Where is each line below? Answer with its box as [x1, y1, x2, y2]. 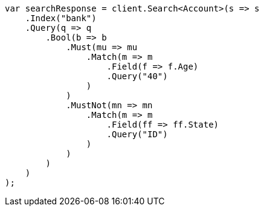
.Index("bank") [25, 13, 97, 23]
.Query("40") [106, 71, 168, 81]
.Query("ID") [106, 129, 168, 139]
